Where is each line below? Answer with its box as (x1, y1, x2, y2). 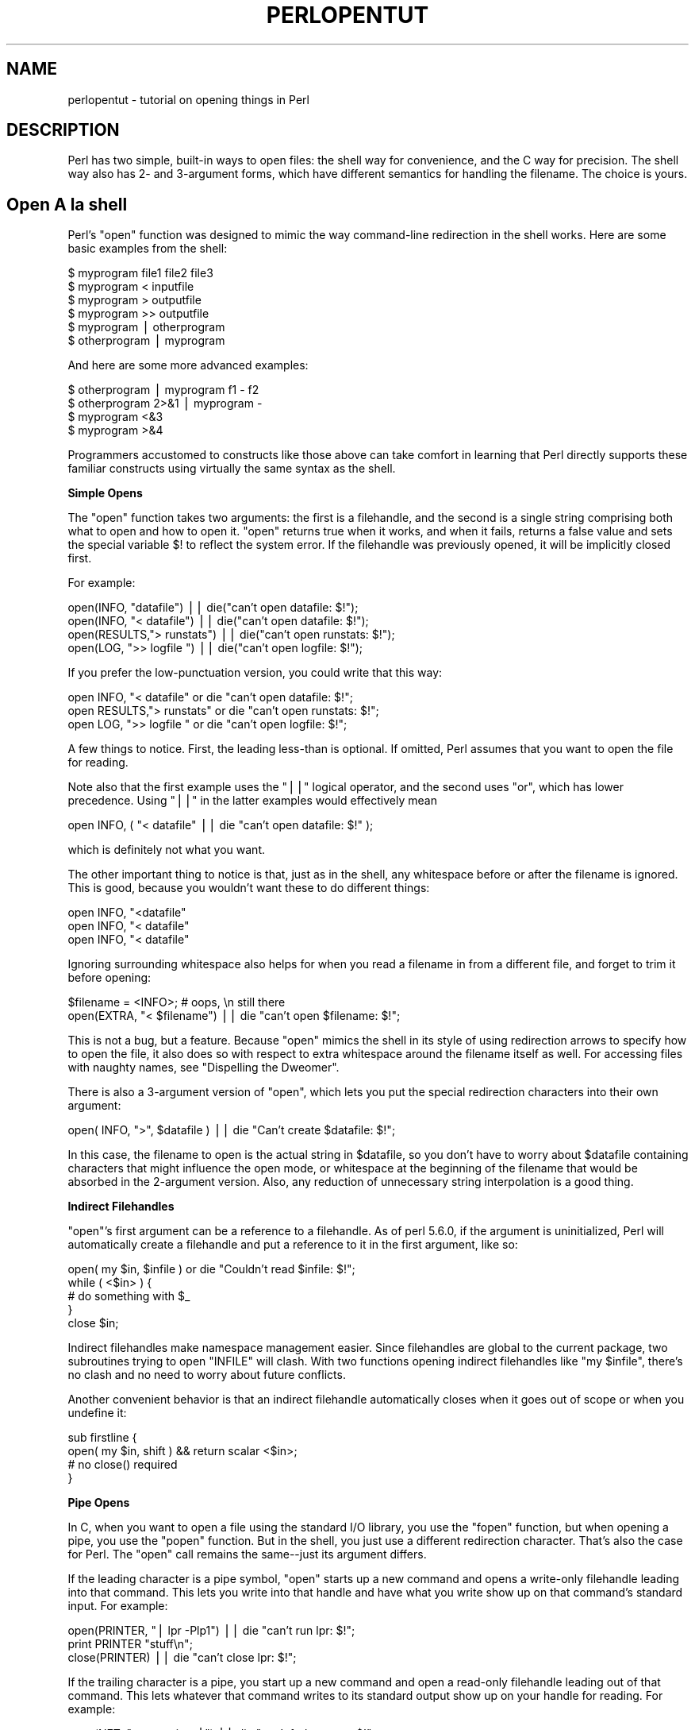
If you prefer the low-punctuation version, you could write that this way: (67, 666, 443, 680)
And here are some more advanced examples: (67, 358, 309, 373)
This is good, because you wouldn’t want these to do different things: (67, 881, 430, 895)
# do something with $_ (67, 1289, 190, 1303)
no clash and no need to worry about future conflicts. (67, 1368, 346, 1382)
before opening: (67, 971, 152, 985)
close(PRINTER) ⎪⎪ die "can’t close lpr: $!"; (67, 1651, 297, 1665)
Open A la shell (6, 194, 128, 214)
